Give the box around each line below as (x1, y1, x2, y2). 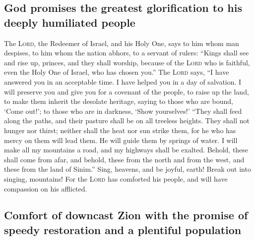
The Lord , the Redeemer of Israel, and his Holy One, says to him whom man (4, 38, 239, 48)
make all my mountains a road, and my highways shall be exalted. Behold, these (4, 144, 249, 155)
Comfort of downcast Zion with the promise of (4, 207, 248, 223)
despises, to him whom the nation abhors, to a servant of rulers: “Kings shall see (4, 48, 249, 58)
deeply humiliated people (4, 14, 135, 30)
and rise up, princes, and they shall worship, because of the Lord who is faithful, (4, 57, 250, 67)
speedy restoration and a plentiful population (4, 222, 242, 237)
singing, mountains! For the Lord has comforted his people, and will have (4, 173, 228, 184)
